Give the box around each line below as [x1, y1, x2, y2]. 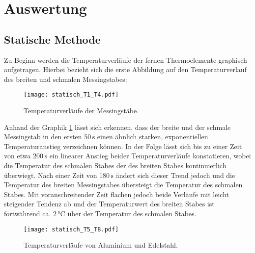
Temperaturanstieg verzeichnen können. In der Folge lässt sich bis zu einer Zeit [4, 141, 242, 151]
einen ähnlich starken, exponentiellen [97, 131, 208, 142]
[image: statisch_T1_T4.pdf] [24, 91, 119, 99]
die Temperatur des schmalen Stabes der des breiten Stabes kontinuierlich [4, 160, 227, 170]
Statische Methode [4, 31, 101, 47]
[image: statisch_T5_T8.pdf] [24, 226, 119, 233]
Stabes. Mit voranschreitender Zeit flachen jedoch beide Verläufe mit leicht [4, 189, 229, 199]
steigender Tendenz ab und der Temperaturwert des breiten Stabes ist [4, 199, 215, 209]
